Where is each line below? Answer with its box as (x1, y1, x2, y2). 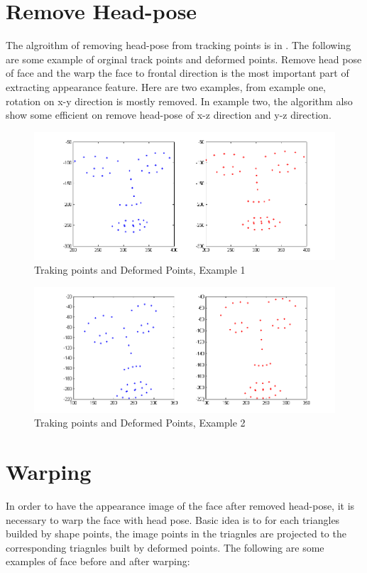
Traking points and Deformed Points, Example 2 (34, 415, 246, 430)
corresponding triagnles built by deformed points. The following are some (6, 540, 324, 555)
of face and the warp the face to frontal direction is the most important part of (6, 65, 349, 80)
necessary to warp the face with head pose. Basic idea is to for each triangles (6, 512, 340, 527)
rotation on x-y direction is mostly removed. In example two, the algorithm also (6, 93, 353, 108)
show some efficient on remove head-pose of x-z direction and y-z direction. (6, 107, 332, 122)
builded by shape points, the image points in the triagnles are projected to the (6, 526, 346, 541)
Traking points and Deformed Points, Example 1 (34, 262, 246, 277)
